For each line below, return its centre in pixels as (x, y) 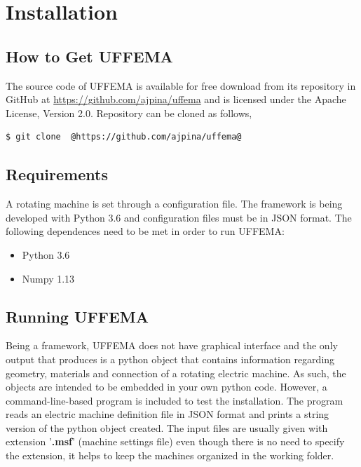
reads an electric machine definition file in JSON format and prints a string (168, 414)
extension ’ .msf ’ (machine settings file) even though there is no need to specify (175, 441)
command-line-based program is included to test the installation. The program (175, 400)
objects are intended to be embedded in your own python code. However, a (166, 387)
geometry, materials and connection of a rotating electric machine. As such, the (176, 373)
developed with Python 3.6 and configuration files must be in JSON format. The (179, 217)
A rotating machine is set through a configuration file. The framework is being (174, 204)
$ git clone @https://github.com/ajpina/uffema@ (124, 137)
